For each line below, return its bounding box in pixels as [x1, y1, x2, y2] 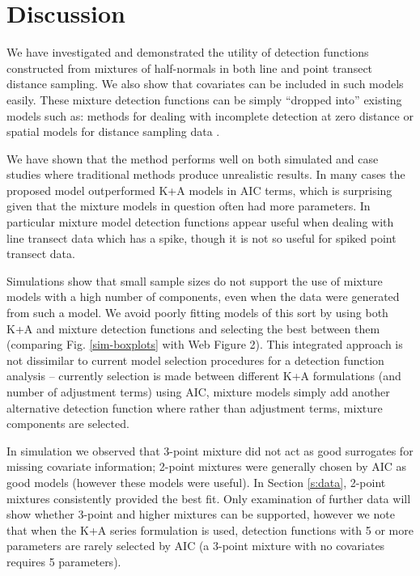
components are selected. [6, 415, 129, 432]
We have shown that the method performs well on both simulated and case [6, 150, 379, 167]
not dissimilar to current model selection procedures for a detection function [6, 351, 384, 368]
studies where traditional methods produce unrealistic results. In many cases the [6, 166, 405, 183]
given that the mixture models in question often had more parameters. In [6, 197, 371, 214]
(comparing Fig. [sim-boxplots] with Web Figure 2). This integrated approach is [6, 336, 403, 353]
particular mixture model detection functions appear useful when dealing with [6, 214, 394, 231]
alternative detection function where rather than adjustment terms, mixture [6, 399, 383, 416]
